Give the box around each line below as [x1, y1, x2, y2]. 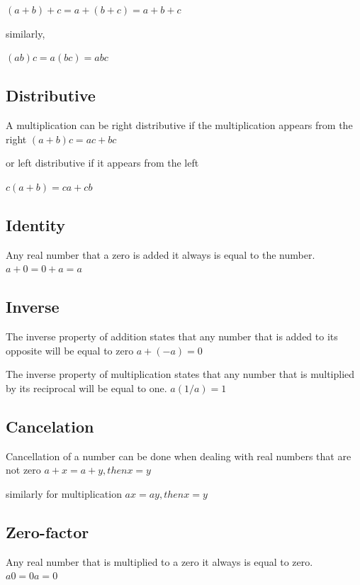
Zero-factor [6, 520, 89, 542]
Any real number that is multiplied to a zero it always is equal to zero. [6, 554, 313, 569]
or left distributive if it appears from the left [6, 155, 199, 170]
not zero [6, 462, 41, 477]
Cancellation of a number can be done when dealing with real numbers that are [6, 448, 351, 463]
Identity [6, 213, 65, 235]
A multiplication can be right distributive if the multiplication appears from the [6, 117, 353, 132]
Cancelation [6, 415, 94, 437]
